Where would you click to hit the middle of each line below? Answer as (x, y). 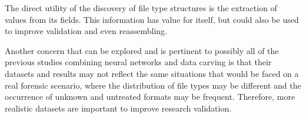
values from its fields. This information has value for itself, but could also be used (152, 19)
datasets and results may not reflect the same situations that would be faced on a (152, 73)
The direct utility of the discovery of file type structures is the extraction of (141, 8)
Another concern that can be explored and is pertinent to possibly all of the (142, 50)
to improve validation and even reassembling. (86, 31)
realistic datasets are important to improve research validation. (118, 108)
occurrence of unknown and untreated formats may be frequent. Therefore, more (150, 97)
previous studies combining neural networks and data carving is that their (138, 62)
